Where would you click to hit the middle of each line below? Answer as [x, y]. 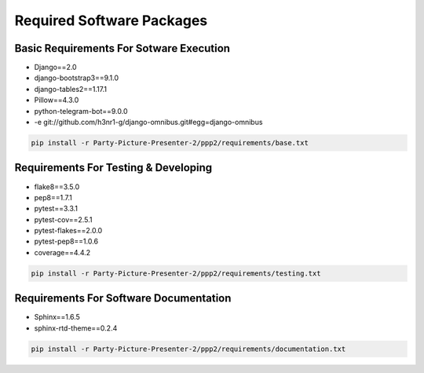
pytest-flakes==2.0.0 [68, 231]
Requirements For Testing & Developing [113, 168]
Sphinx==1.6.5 [57, 317]
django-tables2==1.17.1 [71, 89]
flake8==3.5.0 [57, 186]
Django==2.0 [56, 68]
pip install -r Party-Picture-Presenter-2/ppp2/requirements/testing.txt [176, 273]
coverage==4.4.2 [62, 252]
